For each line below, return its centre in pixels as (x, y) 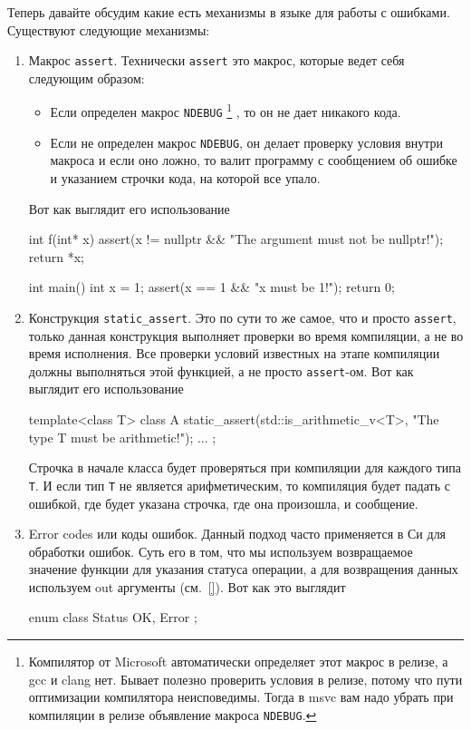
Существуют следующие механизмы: (109, 29)
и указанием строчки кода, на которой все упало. (185, 178)
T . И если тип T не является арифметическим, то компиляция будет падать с (239, 485)
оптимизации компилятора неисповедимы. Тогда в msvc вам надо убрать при (241, 697)
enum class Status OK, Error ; (113, 617)
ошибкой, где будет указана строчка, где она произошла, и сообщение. (223, 503)
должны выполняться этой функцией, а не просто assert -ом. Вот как (221, 370)
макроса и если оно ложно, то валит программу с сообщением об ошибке (254, 160)
